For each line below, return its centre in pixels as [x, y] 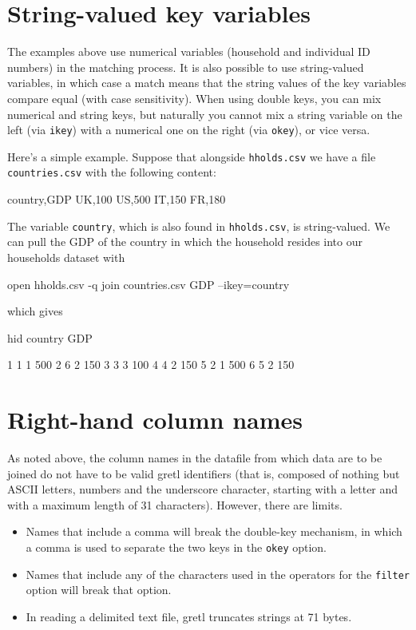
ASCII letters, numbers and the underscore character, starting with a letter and [203, 489]
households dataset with [66, 257]
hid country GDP [50, 337]
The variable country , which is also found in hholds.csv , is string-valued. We [199, 226]
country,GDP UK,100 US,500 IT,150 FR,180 [117, 199]
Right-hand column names [155, 420]
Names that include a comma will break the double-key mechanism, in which [214, 531]
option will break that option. [99, 590]
